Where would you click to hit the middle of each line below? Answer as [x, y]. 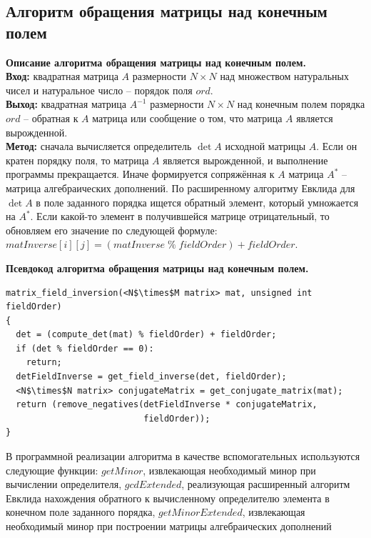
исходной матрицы [265, 146]
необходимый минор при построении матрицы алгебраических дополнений [169, 526]
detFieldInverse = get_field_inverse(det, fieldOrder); [151, 377]
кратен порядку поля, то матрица [77, 160]
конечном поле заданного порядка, [81, 512]
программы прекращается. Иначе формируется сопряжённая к [140, 174]
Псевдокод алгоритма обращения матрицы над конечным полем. [157, 268]
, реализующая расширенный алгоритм [266, 484]
